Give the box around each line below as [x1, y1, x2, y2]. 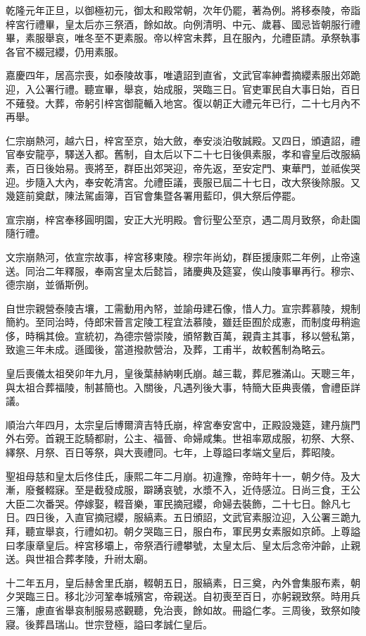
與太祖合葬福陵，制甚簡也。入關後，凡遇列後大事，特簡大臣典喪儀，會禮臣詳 [6, 379, 360, 394]
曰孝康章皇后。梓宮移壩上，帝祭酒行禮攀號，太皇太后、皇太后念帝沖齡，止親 [6, 537, 360, 552]
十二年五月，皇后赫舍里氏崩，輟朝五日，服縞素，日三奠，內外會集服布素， [6, 575, 351, 589]
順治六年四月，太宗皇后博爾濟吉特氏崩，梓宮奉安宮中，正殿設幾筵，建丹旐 [6, 417, 351, 432]
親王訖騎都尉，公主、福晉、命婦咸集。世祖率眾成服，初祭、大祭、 [54, 431, 360, 446]
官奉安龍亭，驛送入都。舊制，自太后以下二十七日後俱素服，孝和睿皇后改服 [6, 147, 351, 161]
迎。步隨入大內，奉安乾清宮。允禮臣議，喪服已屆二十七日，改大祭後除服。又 [6, 174, 360, 189]
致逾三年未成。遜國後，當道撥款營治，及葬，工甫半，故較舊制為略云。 [6, 342, 331, 357]
